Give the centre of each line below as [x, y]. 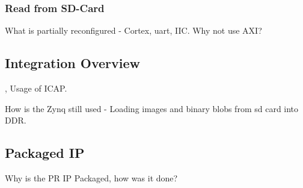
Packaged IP [45, 153]
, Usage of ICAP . [36, 88]
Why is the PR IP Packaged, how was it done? [91, 178]
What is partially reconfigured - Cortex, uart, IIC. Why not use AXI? [133, 30]
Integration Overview [72, 63]
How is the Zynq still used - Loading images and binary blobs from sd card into [152, 108]
